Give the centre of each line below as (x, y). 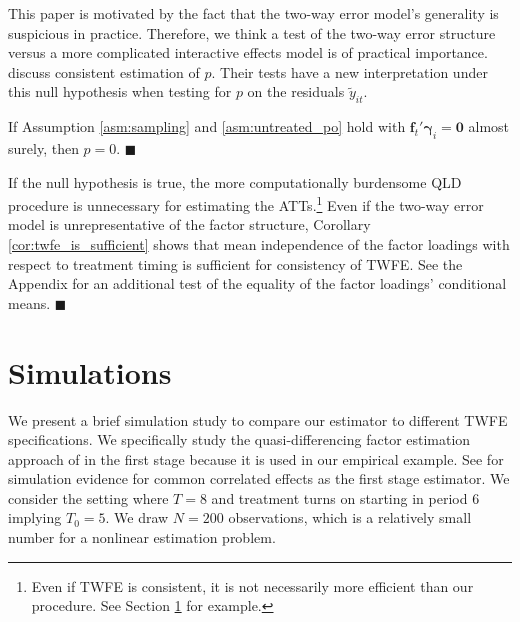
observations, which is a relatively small (350, 517)
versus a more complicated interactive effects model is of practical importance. (248, 52)
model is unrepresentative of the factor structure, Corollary (189, 224)
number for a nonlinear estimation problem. (142, 537)
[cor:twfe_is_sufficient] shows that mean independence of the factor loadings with (259, 244)
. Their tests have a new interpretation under (349, 71)
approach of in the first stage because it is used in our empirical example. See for (256, 458)
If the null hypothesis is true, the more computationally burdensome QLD (235, 181)
